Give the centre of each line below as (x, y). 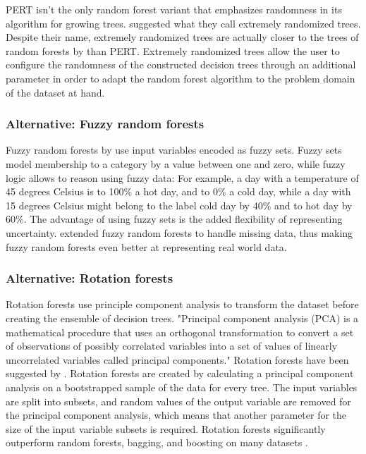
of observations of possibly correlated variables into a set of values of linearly (172, 346)
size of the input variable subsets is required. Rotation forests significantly (166, 428)
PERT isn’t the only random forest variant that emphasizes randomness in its (174, 9)
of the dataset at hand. (55, 92)
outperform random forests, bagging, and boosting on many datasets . (157, 442)
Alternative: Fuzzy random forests (105, 124)
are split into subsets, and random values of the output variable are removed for (178, 401)
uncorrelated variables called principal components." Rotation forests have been (177, 359)
